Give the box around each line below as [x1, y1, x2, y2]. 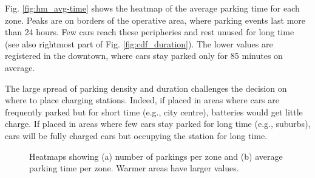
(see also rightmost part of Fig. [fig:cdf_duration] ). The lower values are [5, 37, 273, 50]
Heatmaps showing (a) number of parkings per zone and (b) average [29, 149, 283, 162]
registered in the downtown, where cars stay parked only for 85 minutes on [5, 49, 283, 62]
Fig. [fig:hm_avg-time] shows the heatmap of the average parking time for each [5, 2, 300, 14]
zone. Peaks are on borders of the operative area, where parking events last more [5, 13, 306, 26]
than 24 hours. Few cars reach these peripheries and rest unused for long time [5, 26, 294, 38]
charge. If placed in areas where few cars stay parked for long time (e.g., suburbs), [5, 117, 311, 130]
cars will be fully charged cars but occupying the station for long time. [5, 129, 268, 142]
